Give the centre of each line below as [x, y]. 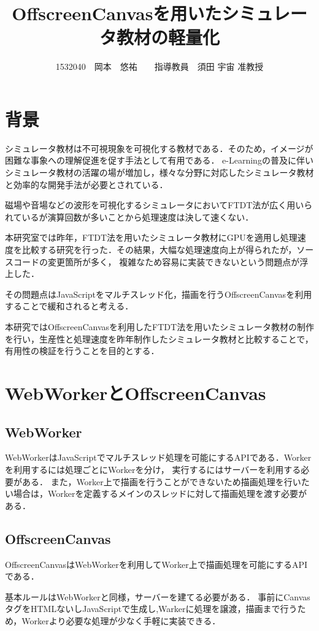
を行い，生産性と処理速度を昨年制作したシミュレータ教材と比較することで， [159, 338]
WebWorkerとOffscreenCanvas [136, 392]
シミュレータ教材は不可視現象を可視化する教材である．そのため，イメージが [159, 148]
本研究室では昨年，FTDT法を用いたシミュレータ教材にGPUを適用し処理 [151, 237]
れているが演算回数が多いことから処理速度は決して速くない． [129, 217]
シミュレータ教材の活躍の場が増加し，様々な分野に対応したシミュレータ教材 [159, 172]
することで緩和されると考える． [69, 306]
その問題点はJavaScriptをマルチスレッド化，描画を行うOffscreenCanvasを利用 [159, 294]
